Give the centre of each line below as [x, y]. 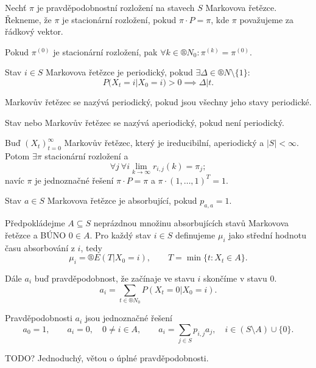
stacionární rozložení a [86, 155]
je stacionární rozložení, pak [105, 51]
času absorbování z [40, 247]
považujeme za [267, 19]
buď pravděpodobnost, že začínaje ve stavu [114, 278]
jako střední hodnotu [267, 234]
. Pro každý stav [121, 234]
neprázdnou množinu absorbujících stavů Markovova [191, 223]
